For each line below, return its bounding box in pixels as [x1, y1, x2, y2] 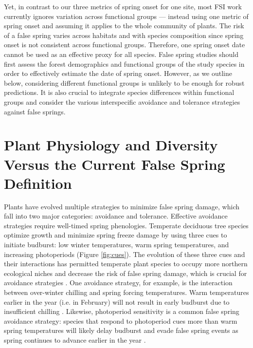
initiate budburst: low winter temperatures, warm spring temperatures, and [4, 239, 229, 249]
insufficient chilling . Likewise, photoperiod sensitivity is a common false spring [4, 306, 239, 316]
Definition [4, 173, 72, 193]
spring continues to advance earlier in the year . [4, 334, 146, 345]
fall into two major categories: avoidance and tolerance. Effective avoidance [4, 211, 228, 221]
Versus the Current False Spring [4, 154, 225, 174]
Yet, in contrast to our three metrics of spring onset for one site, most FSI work [4, 1, 242, 11]
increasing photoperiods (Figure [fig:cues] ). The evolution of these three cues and [4, 249, 245, 259]
